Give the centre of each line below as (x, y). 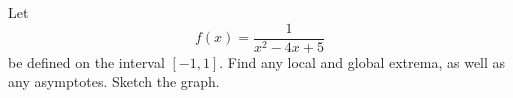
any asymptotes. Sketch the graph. (114, 81)
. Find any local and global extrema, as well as (362, 61)
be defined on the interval (86, 61)
